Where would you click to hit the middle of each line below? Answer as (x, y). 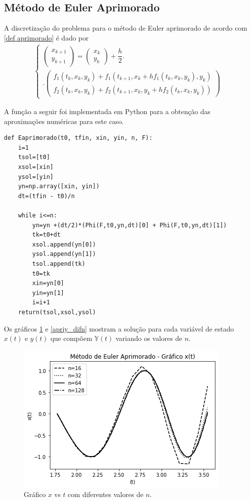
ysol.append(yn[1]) (64, 254)
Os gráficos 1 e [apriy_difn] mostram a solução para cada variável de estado (119, 328)
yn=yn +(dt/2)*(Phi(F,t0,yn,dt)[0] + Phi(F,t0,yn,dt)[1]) (130, 225)
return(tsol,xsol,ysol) (57, 312)
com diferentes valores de (106, 494)
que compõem (71, 338)
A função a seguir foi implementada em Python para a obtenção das (107, 111)
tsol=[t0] (34, 157)
